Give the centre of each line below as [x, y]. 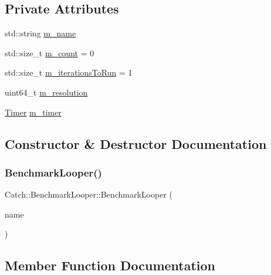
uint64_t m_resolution [46, 92]
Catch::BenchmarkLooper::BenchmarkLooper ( [89, 194]
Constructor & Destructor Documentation [136, 143]
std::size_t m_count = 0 [50, 52]
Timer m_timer [33, 112]
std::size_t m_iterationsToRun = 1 [69, 72]
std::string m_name [40, 33]
